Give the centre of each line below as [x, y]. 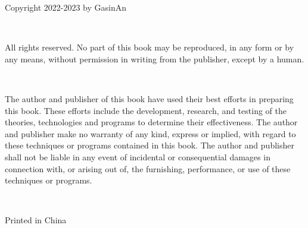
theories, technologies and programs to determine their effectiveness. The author [151, 122]
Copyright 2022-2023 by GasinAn [66, 7]
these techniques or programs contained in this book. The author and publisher [150, 145]
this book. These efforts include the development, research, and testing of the [146, 110]
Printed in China [36, 220]
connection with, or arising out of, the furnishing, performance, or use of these [148, 168]
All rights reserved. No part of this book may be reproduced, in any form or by [150, 47]
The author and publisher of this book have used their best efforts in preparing [149, 98]
